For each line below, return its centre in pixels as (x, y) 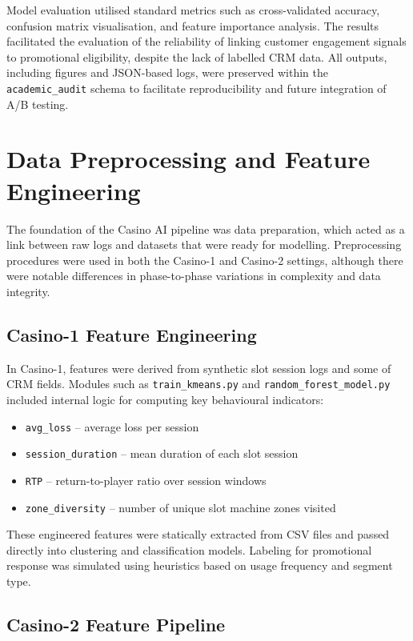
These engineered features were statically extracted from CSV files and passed (198, 534)
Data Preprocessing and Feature (188, 159)
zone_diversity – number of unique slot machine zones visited (180, 507)
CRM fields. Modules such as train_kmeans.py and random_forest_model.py (198, 384)
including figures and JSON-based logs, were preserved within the (168, 72)
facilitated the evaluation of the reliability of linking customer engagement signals (206, 41)
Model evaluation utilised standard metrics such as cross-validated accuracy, (193, 10)
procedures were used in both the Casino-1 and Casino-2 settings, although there (205, 260)
